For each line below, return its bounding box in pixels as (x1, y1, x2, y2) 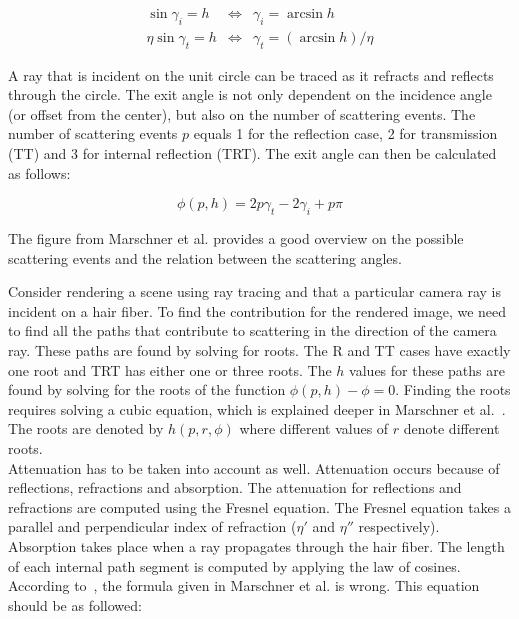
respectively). (358, 516, 440, 537)
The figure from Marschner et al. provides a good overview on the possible (8, 228, 464, 249)
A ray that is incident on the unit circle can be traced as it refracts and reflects (8, 64, 494, 85)
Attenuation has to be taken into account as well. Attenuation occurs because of (8, 457, 500, 478)
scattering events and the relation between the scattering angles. (8, 247, 402, 268)
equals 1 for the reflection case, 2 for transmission (193, 123, 498, 144)
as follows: (8, 162, 71, 183)
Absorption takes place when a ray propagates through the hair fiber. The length (8, 535, 505, 556)
